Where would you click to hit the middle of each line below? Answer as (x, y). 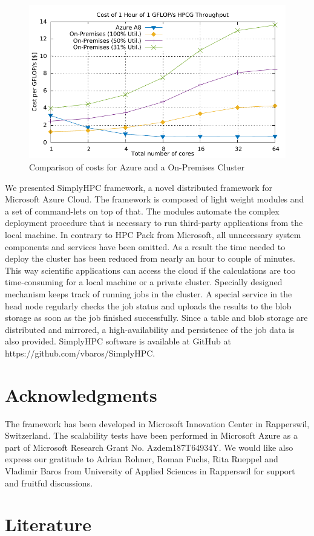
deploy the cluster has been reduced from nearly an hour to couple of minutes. (150, 258)
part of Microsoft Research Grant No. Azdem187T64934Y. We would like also (149, 447)
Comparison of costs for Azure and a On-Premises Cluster (137, 166)
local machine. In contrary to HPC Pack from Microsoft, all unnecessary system (153, 234)
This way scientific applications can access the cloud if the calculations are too (150, 270)
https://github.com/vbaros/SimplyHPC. (80, 353)
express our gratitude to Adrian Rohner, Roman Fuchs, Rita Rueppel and (142, 459)
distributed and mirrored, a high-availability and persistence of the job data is (150, 329)
